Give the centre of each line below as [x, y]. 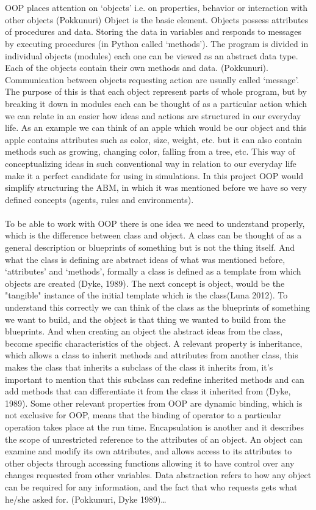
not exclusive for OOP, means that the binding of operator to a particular [143, 415]
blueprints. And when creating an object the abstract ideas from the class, [144, 331]
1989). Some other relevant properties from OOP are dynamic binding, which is [154, 403]
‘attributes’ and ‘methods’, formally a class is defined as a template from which [153, 271]
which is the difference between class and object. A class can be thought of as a [153, 235]
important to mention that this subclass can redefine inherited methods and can [155, 379]
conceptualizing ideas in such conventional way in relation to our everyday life [151, 163]
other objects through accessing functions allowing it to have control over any [150, 463]
